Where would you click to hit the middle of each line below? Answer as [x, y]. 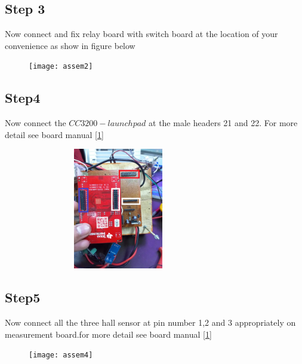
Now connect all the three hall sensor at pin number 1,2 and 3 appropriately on [150, 322]
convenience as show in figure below [70, 45]
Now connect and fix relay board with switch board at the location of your [141, 34]
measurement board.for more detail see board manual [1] [108, 334]
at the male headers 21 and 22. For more [223, 123]
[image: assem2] [61, 67]
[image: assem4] [61, 355]
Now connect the [36, 123]
